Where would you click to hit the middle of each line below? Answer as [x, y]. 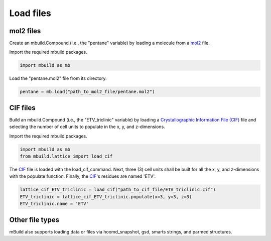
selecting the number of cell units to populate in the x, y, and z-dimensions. [87, 127]
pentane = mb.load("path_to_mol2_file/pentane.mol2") [87, 92]
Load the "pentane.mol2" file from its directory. [58, 78]
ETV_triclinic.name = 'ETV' [54, 204]
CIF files [22, 108]
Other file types [34, 220]
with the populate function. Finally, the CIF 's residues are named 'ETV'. [82, 176]
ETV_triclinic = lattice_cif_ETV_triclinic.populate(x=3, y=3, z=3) [106, 197]
